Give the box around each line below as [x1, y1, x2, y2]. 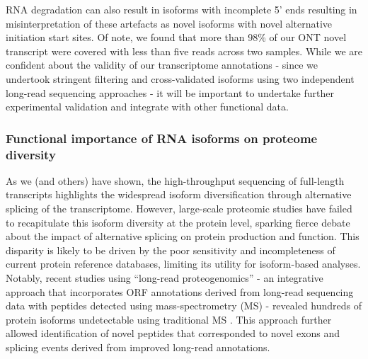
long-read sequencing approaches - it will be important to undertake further [6, 85, 334, 100]
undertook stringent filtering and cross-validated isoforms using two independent [6, 71, 355, 86]
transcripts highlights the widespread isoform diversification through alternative [6, 187, 352, 202]
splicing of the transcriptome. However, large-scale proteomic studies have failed [6, 201, 352, 216]
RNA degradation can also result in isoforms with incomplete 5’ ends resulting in [6, 2, 357, 16]
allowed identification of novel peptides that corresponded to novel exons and [6, 326, 340, 341]
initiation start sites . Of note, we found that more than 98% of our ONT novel [6, 30, 347, 45]
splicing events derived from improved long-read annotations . [6, 340, 270, 355]
